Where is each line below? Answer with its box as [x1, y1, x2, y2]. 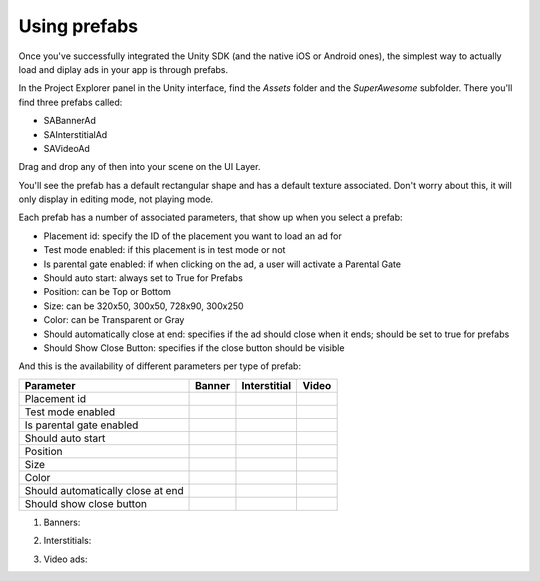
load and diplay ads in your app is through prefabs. [18, 63, 229, 75]
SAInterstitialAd [43, 128, 108, 140]
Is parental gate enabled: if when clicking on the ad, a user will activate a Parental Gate [43, 258, 402, 270]
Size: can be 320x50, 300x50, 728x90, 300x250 [43, 300, 244, 312]
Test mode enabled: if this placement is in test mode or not [43, 244, 286, 256]
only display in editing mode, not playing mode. [18, 193, 214, 205]
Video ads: [43, 553, 88, 565]
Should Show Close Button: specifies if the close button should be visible [43, 341, 345, 354]
